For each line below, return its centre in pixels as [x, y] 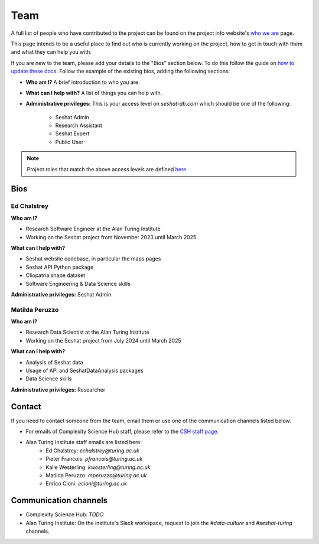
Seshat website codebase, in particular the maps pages [93, 259]
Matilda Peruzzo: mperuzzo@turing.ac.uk [96, 475]
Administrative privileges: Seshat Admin [61, 294]
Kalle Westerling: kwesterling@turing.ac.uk [98, 467]
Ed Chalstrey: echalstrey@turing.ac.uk [93, 450]
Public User [69, 142]
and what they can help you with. [51, 52]
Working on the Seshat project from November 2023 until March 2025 [111, 237]
